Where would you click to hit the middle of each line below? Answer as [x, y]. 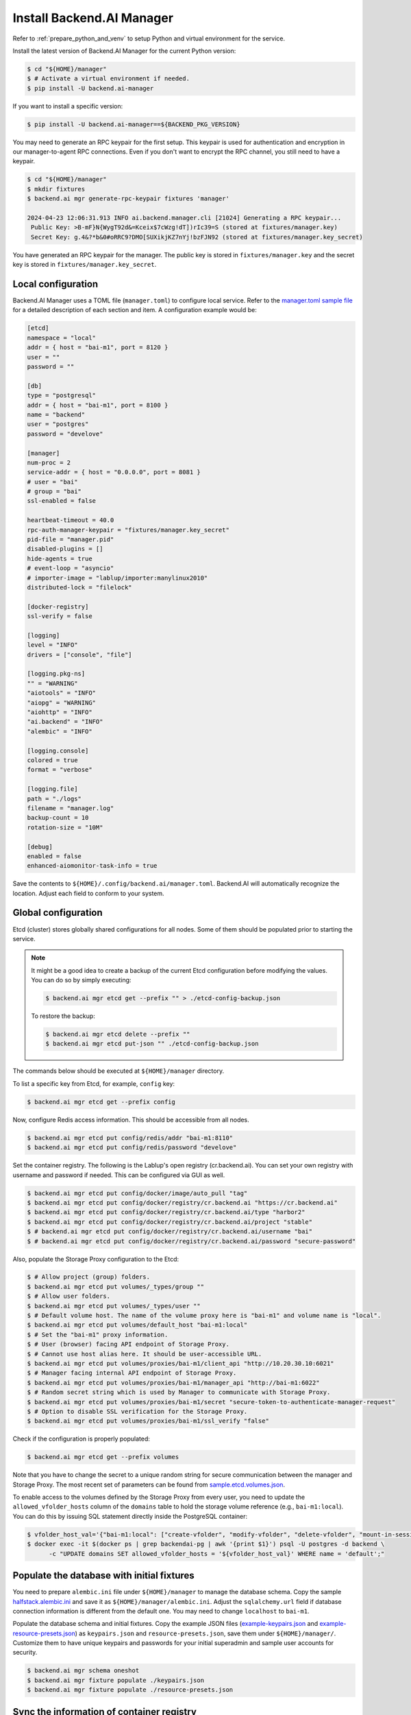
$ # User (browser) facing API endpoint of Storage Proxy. [128, 1344]
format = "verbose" [60, 770]
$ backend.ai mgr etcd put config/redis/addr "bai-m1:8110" [130, 1138]
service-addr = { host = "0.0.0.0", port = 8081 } [114, 472]
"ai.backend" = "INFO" [65, 722]
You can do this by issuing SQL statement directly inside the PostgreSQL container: [130, 1516]
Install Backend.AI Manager [93, 18]
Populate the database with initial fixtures [103, 1575]
